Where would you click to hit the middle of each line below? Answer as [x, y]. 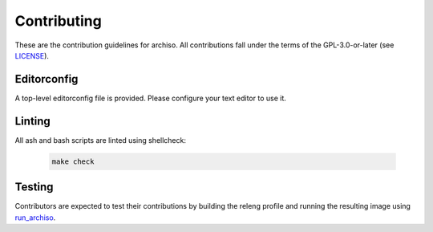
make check [73, 161]
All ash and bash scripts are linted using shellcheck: [100, 140]
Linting [33, 121]
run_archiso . [35, 218]
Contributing [58, 21]
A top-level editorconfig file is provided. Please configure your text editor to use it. [150, 98]
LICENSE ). [32, 55]
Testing [34, 187]
